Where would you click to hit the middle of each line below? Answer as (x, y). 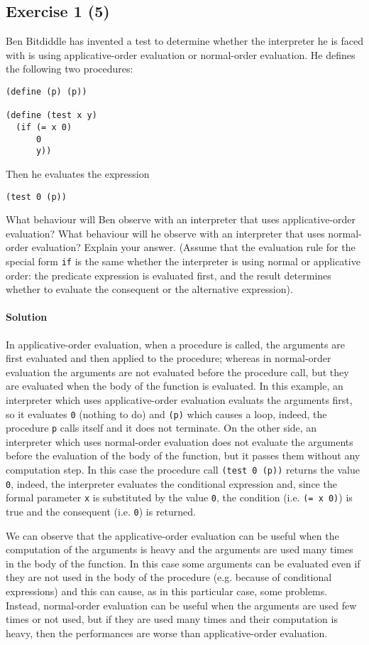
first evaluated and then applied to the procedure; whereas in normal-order (169, 358)
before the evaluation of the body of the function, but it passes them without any (183, 455)
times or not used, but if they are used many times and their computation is (172, 619)
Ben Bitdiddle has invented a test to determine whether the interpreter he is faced (184, 41)
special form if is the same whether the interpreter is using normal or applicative (183, 261)
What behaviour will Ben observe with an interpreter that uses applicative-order (181, 219)
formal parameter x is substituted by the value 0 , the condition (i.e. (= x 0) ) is (179, 497)
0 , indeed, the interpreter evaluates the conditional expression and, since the (171, 483)
